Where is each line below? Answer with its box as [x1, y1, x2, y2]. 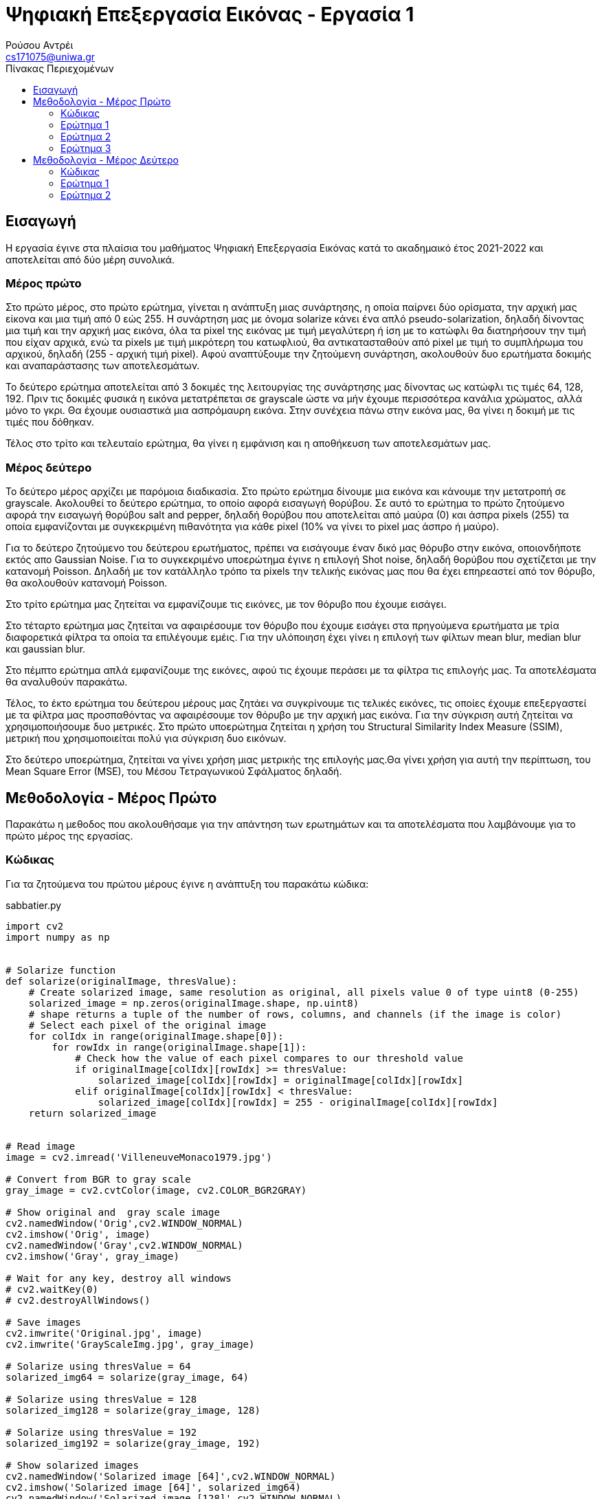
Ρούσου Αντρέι [5, 39, 74, 51]
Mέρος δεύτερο [5, 460, 92, 474]
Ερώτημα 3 [60, 142, 111, 154]
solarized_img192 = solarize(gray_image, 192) [5, 1437, 260, 1449]
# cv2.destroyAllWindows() [5, 1294, 150, 1306]
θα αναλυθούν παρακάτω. [5, 676, 128, 688]
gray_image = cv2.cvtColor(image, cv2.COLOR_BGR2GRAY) [5, 1184, 307, 1196]
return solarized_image [28, 1107, 157, 1119]
